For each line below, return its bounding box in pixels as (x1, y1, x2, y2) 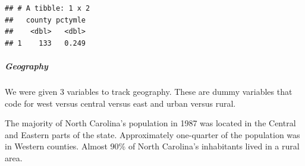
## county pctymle (5, 15, 86, 24)
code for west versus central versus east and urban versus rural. (5, 97, 236, 109)
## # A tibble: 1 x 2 (5, 4, 90, 12)
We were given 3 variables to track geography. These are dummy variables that (5, 85, 293, 97)
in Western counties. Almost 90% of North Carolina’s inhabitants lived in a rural (5, 140, 300, 152)
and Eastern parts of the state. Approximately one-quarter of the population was (5, 128, 300, 141)
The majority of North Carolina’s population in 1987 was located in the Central (5, 117, 296, 129)
